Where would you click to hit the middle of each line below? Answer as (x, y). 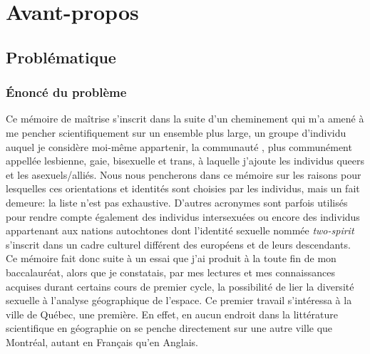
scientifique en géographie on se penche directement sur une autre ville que (169, 328)
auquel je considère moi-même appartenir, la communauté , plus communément (179, 146)
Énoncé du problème (66, 92)
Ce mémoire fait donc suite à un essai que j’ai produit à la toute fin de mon (171, 258)
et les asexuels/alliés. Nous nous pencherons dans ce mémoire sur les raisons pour (184, 174)
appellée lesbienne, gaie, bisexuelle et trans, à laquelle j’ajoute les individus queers (185, 161)
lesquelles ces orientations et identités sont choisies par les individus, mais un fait (183, 188)
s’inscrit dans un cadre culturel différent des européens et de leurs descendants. (178, 244)
